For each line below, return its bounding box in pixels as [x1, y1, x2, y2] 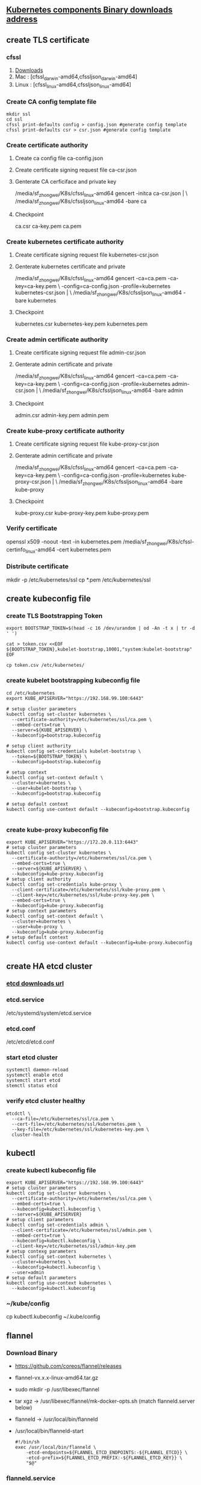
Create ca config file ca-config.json [14, 155, 104, 162]
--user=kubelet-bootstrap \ [11, 785, 82, 791]
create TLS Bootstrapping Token [6, 612, 103, 620]
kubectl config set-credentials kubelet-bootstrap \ [6, 748, 141, 754]
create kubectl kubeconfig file [6, 1166, 96, 1174]
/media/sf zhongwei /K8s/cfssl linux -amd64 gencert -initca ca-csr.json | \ [14, 190, 188, 199]
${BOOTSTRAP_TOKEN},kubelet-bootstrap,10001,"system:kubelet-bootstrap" [6, 646, 193, 653]
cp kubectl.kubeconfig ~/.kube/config [6, 1313, 100, 1320]
